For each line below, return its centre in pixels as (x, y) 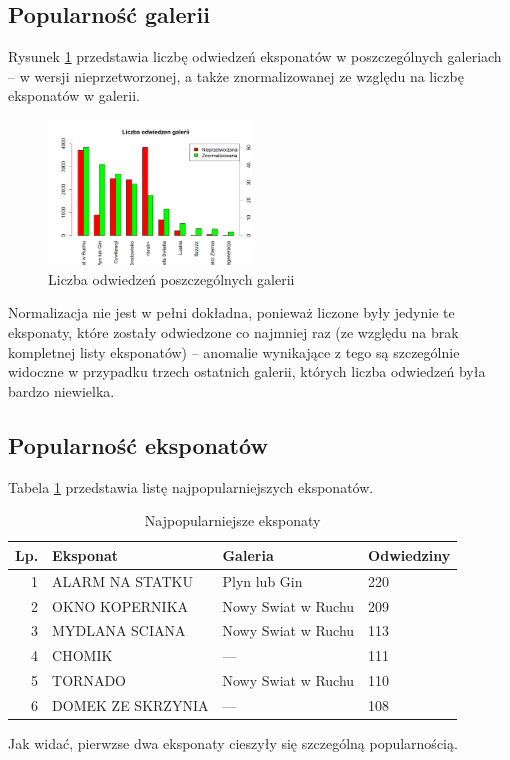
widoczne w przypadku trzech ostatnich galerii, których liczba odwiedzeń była (247, 371)
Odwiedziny (409, 554)
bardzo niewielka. (61, 390)
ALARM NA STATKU (122, 580)
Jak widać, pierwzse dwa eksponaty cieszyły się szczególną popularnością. (233, 742)
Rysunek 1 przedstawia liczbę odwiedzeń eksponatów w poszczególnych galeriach (255, 56)
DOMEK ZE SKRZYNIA (130, 704)
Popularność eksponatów (138, 444)
